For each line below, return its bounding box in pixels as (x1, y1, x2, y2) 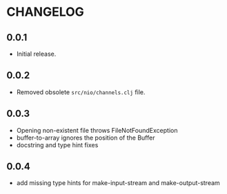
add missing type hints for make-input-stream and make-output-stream (16, 179, 220, 187)
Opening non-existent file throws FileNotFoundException (16, 126, 178, 134)
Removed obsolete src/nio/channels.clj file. (16, 87, 146, 96)
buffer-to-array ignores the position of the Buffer (16, 133, 155, 142)
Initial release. (16, 50, 57, 58)
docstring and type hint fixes (16, 140, 99, 149)
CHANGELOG (6, 4, 84, 20)
